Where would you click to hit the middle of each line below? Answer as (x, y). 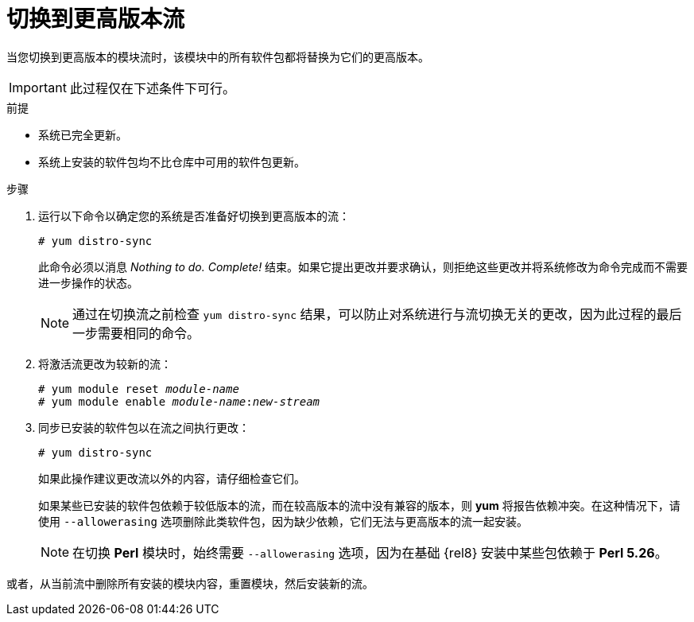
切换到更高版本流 (96, 19)
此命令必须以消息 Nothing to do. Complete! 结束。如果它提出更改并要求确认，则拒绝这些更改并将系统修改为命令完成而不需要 (363, 266)
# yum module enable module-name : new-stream (179, 401)
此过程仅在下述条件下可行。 (152, 88)
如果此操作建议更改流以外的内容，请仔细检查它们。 (172, 478)
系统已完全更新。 (83, 134)
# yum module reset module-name (139, 389)
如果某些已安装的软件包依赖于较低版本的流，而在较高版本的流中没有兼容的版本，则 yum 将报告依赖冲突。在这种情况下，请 (359, 505)
